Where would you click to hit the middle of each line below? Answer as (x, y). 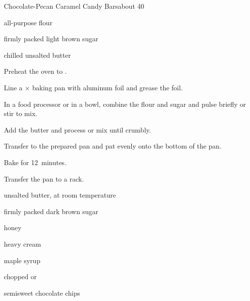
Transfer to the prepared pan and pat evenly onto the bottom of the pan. (113, 146)
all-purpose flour (28, 22)
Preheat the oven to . (35, 71)
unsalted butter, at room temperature (60, 195)
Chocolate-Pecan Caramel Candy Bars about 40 (74, 6)
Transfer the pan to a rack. (44, 178)
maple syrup (22, 260)
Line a (13, 87)
